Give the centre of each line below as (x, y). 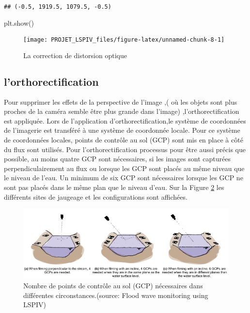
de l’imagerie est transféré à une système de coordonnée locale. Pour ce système (122, 130)
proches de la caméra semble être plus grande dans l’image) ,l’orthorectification (122, 111)
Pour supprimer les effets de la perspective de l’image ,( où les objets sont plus (121, 102)
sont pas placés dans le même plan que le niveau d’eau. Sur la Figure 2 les (114, 187)
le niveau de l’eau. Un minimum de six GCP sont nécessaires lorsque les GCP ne (124, 178)
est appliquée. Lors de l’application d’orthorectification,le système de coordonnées (125, 120)
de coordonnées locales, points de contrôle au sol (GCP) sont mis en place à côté (124, 140)
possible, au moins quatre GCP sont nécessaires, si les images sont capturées (117, 159)
